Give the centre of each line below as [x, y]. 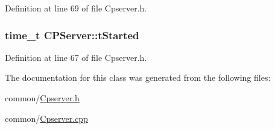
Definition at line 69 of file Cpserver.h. [76, 8]
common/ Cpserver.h [42, 98]
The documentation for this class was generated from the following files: [138, 77]
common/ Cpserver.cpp [46, 118]
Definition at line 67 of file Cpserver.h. [76, 57]
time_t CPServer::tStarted [72, 35]
